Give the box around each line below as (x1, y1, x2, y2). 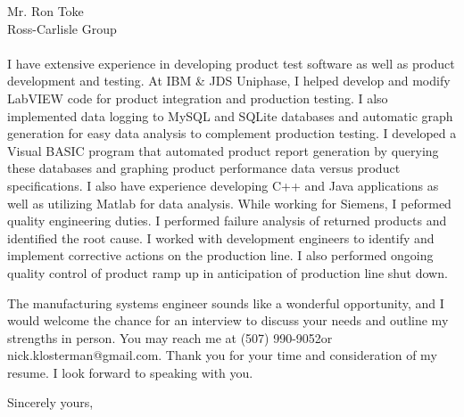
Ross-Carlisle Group (7, 19, 117, 37)
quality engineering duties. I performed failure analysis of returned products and (7, 211, 447, 230)
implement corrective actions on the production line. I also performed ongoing (7, 246, 434, 265)
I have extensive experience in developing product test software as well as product (7, 53, 455, 72)
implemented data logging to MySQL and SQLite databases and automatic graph (7, 106, 453, 125)
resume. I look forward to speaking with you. (7, 363, 253, 381)
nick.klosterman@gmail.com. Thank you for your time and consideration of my (7, 346, 437, 364)
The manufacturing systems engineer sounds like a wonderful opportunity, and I (7, 293, 444, 312)
